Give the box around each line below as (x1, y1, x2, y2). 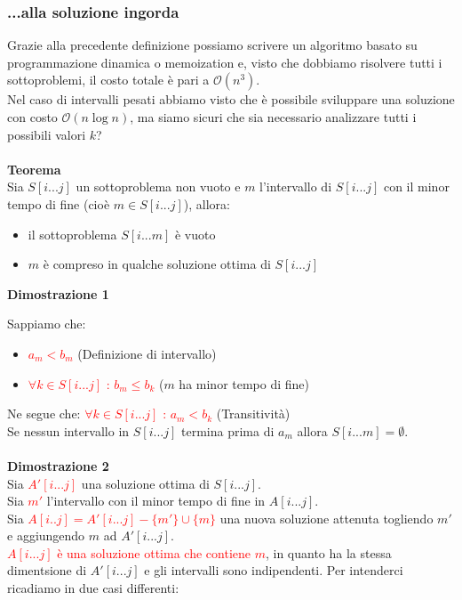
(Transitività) (216, 404, 291, 423)
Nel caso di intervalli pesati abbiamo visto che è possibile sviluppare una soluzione (7, 90, 455, 109)
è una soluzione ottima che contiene (57, 543, 251, 562)
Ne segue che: (7, 404, 81, 423)
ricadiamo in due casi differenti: (7, 579, 179, 597)
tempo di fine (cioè (7, 194, 110, 213)
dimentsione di (7, 561, 87, 580)
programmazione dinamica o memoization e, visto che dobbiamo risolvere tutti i (7, 53, 442, 71)
